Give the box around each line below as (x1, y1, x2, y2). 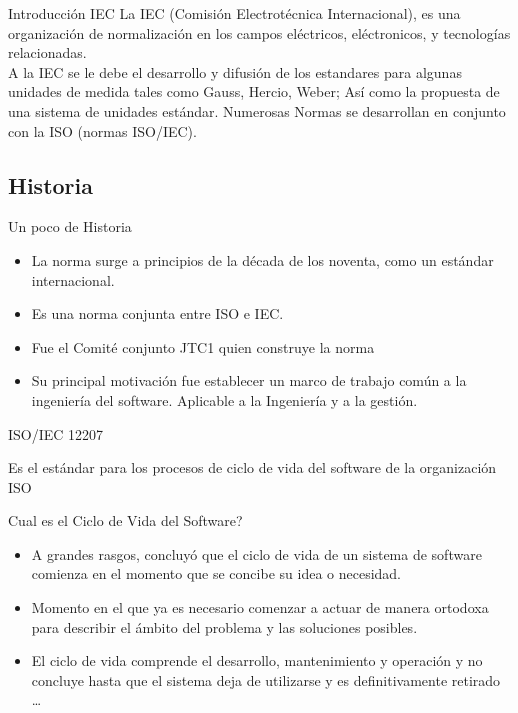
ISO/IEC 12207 (8, 423, 104, 444)
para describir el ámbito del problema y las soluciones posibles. (31, 616, 418, 637)
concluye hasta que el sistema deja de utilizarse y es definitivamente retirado (31, 669, 501, 690)
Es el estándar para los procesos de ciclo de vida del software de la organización (8, 457, 497, 478)
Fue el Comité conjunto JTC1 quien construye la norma (31, 336, 375, 357)
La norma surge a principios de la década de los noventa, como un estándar (31, 249, 494, 270)
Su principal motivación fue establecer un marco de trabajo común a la (31, 370, 467, 391)
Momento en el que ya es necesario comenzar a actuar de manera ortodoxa (31, 597, 489, 618)
